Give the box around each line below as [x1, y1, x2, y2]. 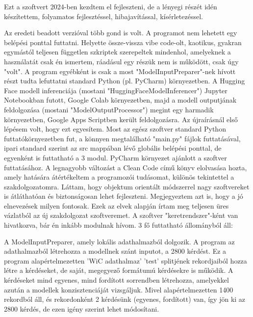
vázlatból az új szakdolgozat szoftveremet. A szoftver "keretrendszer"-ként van [4, 210, 238, 220]
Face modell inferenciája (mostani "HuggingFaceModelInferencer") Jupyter [4, 85, 228, 95]
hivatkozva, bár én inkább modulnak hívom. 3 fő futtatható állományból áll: [4, 220, 233, 230]
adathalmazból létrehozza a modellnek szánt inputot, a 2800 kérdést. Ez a [4, 246, 227, 256]
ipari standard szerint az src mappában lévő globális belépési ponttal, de [4, 143, 222, 153]
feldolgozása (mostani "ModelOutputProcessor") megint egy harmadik [4, 104, 214, 114]
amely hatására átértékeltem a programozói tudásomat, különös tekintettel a [4, 172, 234, 182]
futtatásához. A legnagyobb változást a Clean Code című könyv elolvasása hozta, [4, 162, 247, 172]
